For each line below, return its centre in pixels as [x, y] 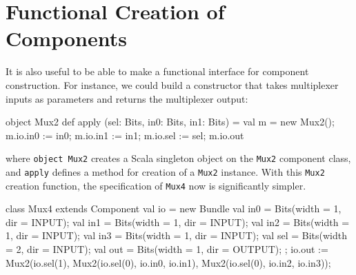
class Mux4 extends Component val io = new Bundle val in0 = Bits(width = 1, [174, 208]
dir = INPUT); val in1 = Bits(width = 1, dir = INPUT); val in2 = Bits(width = [178, 222]
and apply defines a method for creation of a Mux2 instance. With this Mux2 [165, 171]
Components [66, 38]
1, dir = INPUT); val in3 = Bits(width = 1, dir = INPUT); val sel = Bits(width [176, 235]
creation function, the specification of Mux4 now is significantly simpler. [156, 185]
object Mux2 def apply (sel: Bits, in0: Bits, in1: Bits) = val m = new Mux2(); [170, 122]
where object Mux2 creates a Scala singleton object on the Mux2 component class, [178, 158]
